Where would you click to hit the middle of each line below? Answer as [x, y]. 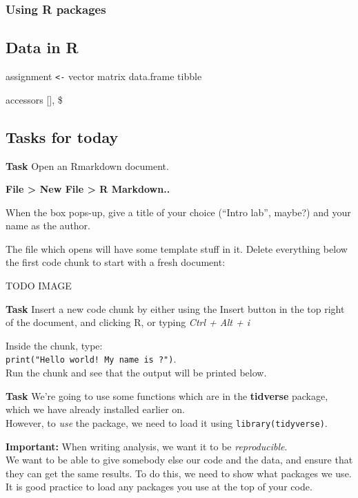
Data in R [42, 47]
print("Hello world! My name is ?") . [91, 359]
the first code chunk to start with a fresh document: [116, 262]
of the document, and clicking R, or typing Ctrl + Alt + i [128, 322]
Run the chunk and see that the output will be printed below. [136, 373]
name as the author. [48, 226]
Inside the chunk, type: [54, 345]
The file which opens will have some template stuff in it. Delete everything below [177, 248]
